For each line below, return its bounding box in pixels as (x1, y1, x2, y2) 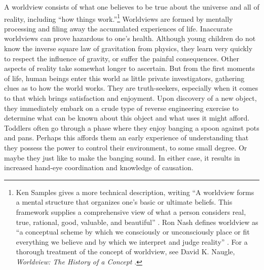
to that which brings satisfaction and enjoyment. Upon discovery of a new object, (4, 93, 257, 103)
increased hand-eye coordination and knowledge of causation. (4, 162, 194, 173)
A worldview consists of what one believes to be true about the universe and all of (4, 2, 259, 12)
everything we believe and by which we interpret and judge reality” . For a (16, 236, 248, 247)
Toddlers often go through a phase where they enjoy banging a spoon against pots (4, 122, 259, 133)
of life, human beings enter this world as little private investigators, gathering (4, 72, 245, 83)
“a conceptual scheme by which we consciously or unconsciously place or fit (16, 226, 250, 237)
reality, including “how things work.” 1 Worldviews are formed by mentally (4, 12, 233, 24)
